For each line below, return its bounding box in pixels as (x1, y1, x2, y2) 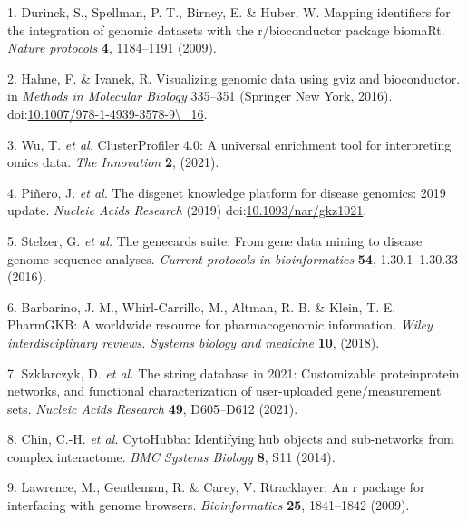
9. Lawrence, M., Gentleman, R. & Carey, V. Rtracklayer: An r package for (7, 477, 425, 496)
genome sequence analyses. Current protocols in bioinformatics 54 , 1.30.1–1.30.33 (7, 249, 459, 268)
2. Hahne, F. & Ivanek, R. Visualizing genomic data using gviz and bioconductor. (7, 68, 461, 87)
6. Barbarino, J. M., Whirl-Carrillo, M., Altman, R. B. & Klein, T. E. (7, 297, 396, 316)
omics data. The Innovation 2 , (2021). (7, 152, 219, 172)
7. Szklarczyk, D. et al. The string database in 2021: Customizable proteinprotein (7, 363, 460, 382)
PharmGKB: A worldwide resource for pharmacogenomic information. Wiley (7, 315, 433, 334)
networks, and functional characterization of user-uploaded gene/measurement (7, 381, 442, 400)
